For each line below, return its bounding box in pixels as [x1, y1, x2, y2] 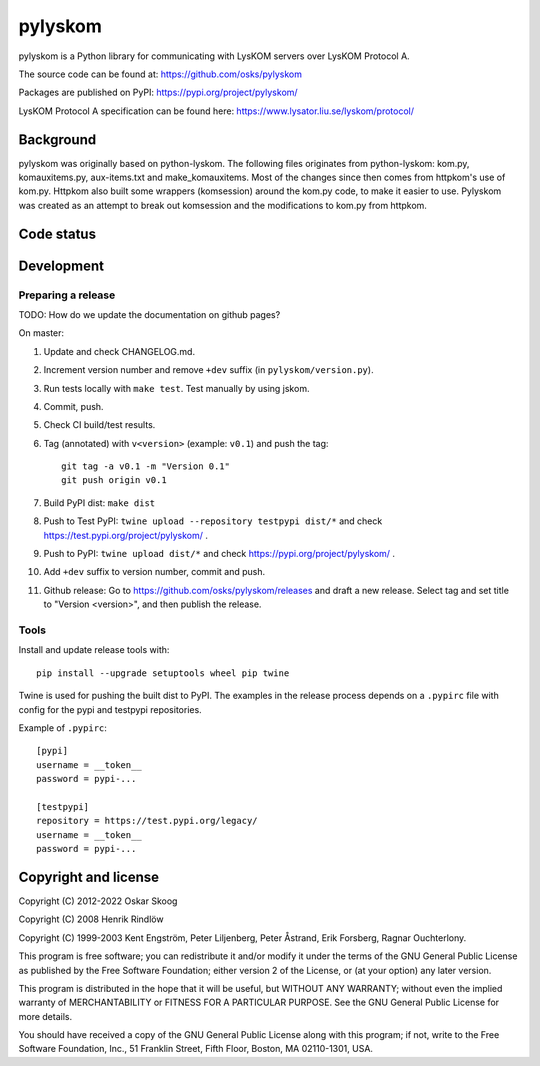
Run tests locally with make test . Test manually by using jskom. [43, 382, 310, 394]
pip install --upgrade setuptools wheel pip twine [36, 667, 290, 679]
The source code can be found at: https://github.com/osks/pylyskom [18, 68, 303, 80]
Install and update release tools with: [18, 644, 170, 656]
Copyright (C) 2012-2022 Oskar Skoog [18, 895, 178, 907]
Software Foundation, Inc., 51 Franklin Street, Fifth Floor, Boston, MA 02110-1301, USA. [18, 1043, 374, 1055]
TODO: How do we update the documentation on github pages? [18, 308, 281, 320]
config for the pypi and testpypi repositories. [18, 703, 202, 715]
